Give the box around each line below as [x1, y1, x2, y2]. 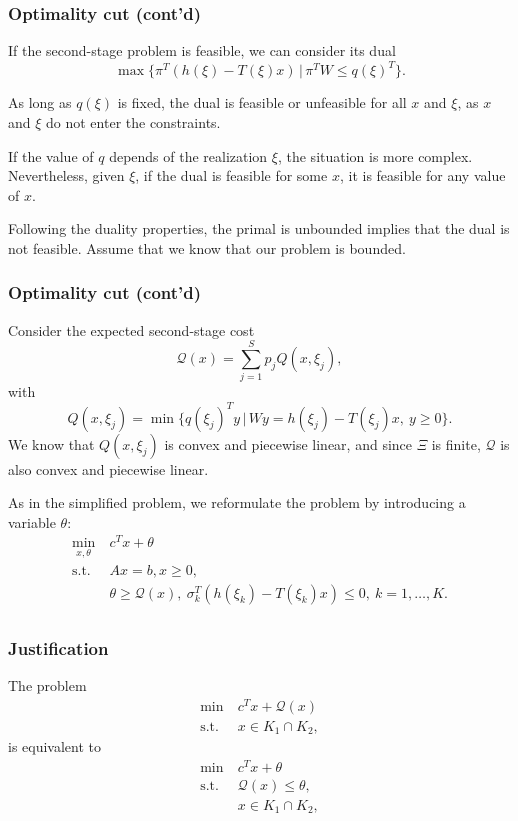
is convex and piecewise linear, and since [164, 433, 413, 454]
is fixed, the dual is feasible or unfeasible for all [117, 92, 407, 113]
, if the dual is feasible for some [135, 165, 328, 186]
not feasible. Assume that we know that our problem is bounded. [8, 237, 406, 258]
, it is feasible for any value [339, 165, 506, 186]
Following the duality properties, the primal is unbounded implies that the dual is [8, 218, 510, 239]
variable [8, 511, 56, 532]
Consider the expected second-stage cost [8, 319, 255, 340]
